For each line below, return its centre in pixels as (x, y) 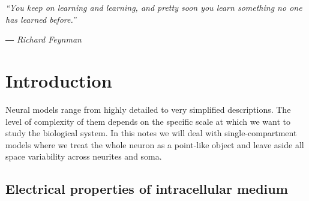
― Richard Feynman (43, 39)
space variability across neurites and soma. (84, 156)
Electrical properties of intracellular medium (147, 189)
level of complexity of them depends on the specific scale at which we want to (148, 121)
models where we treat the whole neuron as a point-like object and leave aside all (155, 144)
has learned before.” (41, 19)
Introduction (59, 80)
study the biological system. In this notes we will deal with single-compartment (151, 133)
